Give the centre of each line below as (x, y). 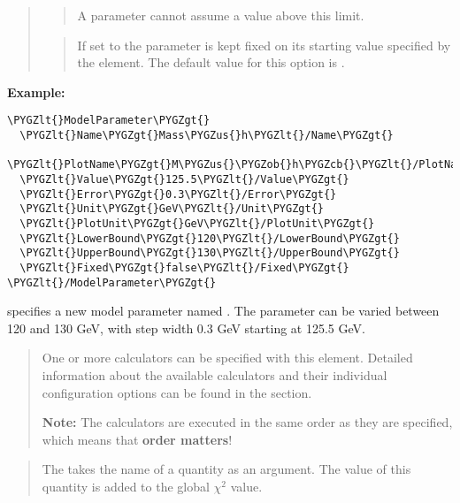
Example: (36, 91)
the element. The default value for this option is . (211, 62)
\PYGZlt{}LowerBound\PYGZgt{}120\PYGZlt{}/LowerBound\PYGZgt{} (210, 238)
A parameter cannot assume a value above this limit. (221, 15)
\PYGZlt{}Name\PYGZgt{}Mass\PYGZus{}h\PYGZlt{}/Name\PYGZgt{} (207, 136)
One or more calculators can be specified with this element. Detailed (227, 358)
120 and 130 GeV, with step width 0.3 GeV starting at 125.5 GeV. (186, 328)
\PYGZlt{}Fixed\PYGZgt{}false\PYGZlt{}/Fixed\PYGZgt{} (184, 267)
